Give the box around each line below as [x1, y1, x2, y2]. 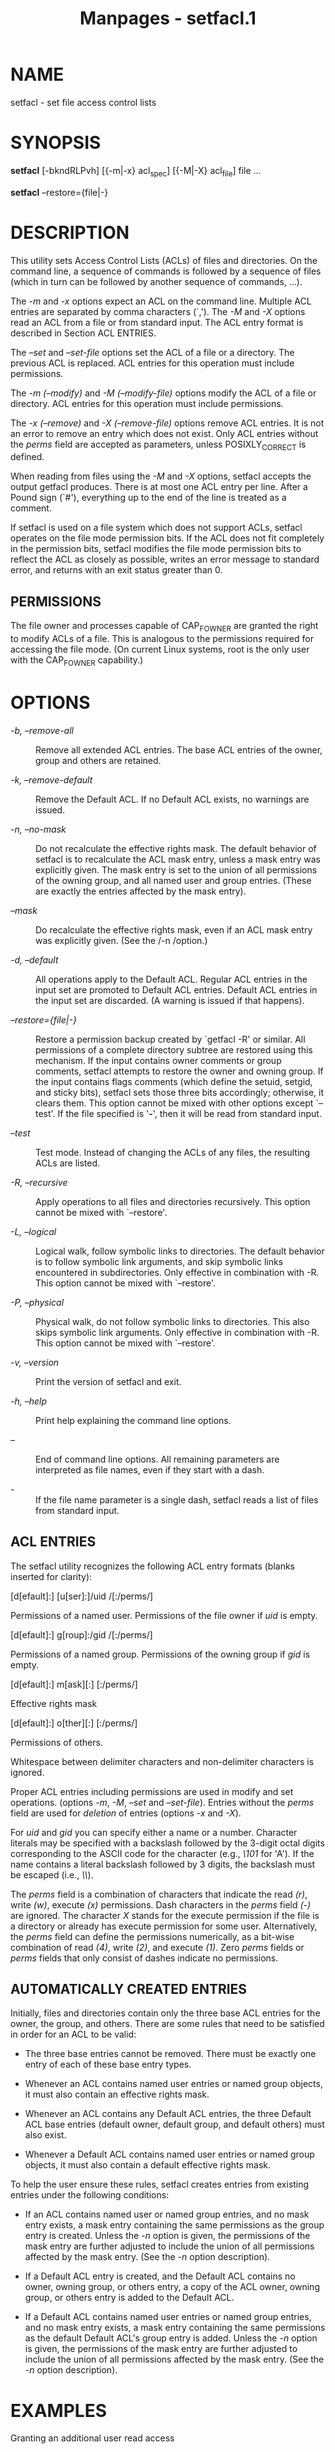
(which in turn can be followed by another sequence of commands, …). [10, 275, 303, 287]
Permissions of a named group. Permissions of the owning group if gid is [10, 1648, 311, 1660]
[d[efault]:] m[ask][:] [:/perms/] [10, 1678, 138, 1690]
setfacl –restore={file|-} [10, 186, 109, 198]
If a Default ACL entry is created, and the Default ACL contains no [24, 2270, 296, 2282]
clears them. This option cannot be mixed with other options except [35, 1097, 314, 1109]
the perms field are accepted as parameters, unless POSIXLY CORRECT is [10, 438, 307, 452]
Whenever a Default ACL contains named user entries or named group [24, 2148, 315, 2161]
